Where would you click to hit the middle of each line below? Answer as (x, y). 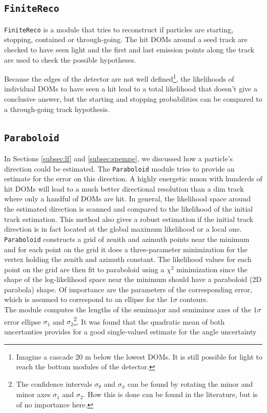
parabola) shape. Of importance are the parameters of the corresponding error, (128, 289)
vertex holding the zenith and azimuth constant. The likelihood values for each (128, 259)
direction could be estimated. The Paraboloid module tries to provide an (119, 168)
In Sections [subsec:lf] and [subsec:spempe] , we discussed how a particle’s (119, 158)
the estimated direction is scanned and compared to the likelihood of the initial (129, 209)
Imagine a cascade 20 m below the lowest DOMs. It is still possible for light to (139, 356)
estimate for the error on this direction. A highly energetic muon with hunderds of (133, 179)
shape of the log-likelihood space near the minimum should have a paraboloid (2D (133, 279)
